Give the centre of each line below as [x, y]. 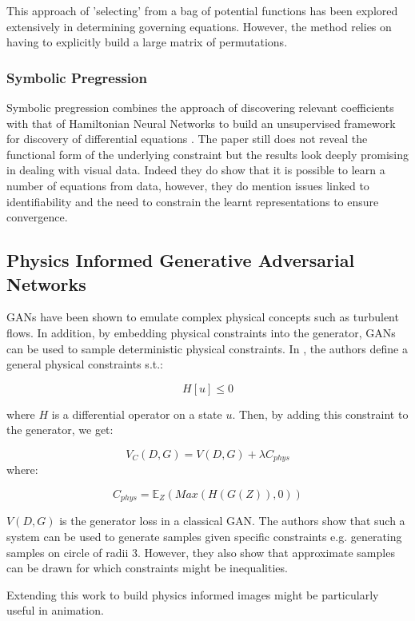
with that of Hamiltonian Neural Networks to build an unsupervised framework [201, 123]
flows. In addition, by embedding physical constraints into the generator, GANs [201, 332]
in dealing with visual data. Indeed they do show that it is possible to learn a [196, 170]
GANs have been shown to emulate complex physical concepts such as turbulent [203, 317]
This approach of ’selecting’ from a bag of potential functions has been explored [202, 10]
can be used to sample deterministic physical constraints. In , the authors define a [207, 348]
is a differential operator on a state [137, 414]
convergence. [37, 217]
